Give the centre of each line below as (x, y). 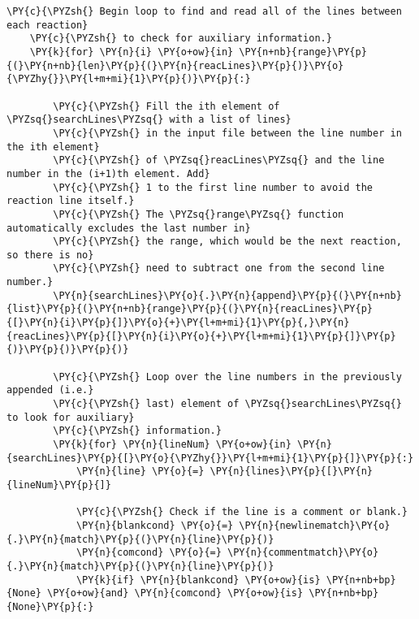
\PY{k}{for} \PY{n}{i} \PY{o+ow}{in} (132, 52)
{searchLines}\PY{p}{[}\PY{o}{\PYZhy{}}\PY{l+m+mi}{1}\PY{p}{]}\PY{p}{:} (210, 458)
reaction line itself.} (71, 201)
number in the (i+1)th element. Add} (108, 173)
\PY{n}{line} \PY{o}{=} (140, 472)
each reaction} (48, 25)
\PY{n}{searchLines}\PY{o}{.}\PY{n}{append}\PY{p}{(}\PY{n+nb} (227, 295)
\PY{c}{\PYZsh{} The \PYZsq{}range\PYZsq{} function (199, 214)
